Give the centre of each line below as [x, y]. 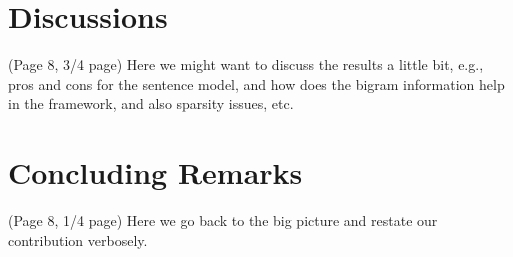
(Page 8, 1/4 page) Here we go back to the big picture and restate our [223, 220]
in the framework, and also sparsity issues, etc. [151, 103]
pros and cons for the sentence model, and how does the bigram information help [256, 83]
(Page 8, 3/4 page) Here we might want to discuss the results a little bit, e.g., [246, 64]
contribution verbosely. [78, 239]
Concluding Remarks [155, 172]
